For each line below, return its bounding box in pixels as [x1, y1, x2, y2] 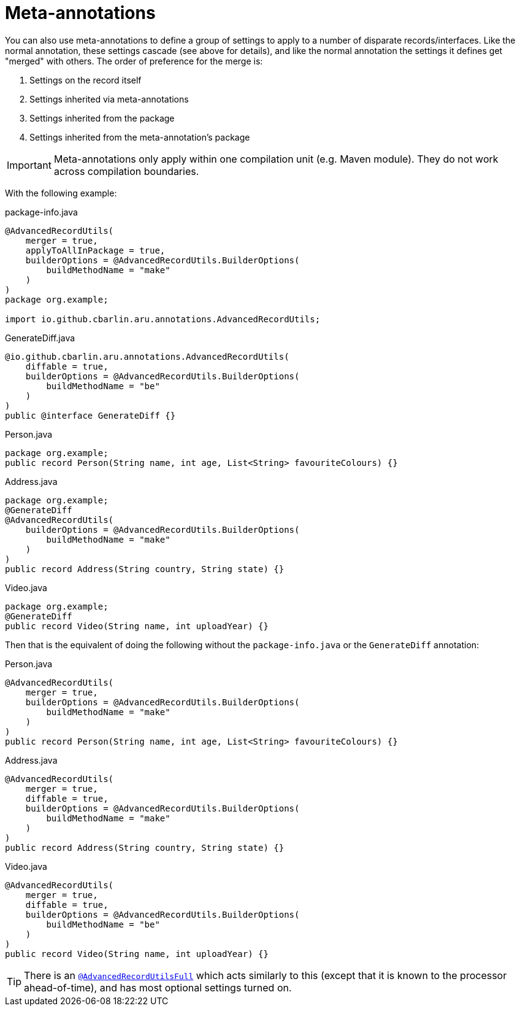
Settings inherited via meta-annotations [29, 93, 189, 104]
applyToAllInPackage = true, [25, 245, 166, 255]
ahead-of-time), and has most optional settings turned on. [24, 981, 292, 994]
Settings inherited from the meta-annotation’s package [29, 131, 250, 142]
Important [7, 158, 52, 171]
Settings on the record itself [29, 74, 142, 85]
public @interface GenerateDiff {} [5, 410, 176, 420]
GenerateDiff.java [5, 332, 75, 343]
